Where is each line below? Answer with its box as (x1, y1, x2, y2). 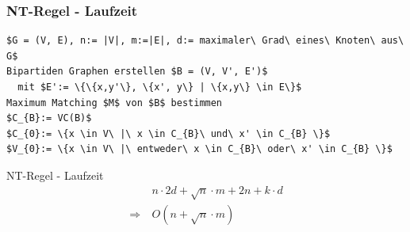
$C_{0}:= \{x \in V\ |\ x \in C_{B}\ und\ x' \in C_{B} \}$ (6, 127, 331, 139)
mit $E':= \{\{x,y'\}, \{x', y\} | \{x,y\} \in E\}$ (17, 82, 302, 93)
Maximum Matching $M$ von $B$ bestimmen (6, 97, 223, 108)
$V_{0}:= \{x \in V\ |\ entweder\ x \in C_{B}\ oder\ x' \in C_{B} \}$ (6, 143, 393, 155)
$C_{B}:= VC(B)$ (6, 112, 92, 124)
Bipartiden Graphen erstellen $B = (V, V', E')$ (6, 66, 268, 78)
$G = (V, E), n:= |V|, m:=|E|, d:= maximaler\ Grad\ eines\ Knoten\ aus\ (6, 35, 404, 47)
